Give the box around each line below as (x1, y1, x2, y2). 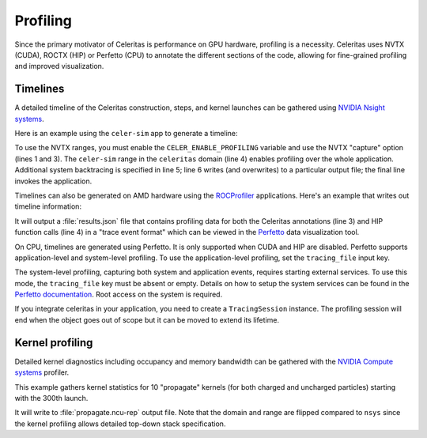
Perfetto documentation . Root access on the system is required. (14, 289, 223, 300)
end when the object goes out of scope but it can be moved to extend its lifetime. (14, 315, 280, 324)
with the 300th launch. (14, 393, 89, 402)
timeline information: (14, 202, 82, 211)
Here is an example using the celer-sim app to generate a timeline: (14, 129, 238, 138)
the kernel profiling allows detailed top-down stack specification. (14, 419, 226, 429)
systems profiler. (14, 368, 70, 377)
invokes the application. (14, 176, 93, 186)
